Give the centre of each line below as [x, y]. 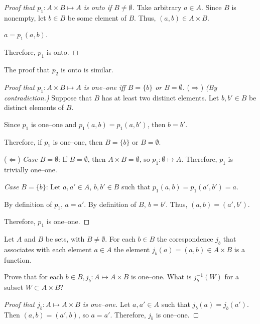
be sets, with [65, 239]
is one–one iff [104, 87]
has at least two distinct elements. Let [160, 97]
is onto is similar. [87, 69]
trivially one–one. [31, 170]
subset [14, 287]
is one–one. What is [161, 277]
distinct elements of [34, 107]
